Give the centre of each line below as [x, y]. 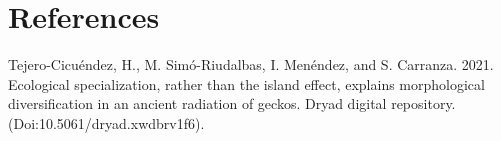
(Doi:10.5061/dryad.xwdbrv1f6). [106, 122]
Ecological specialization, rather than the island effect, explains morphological [246, 83]
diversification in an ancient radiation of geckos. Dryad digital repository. [232, 103]
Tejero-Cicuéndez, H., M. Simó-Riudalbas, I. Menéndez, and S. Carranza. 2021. [251, 64]
